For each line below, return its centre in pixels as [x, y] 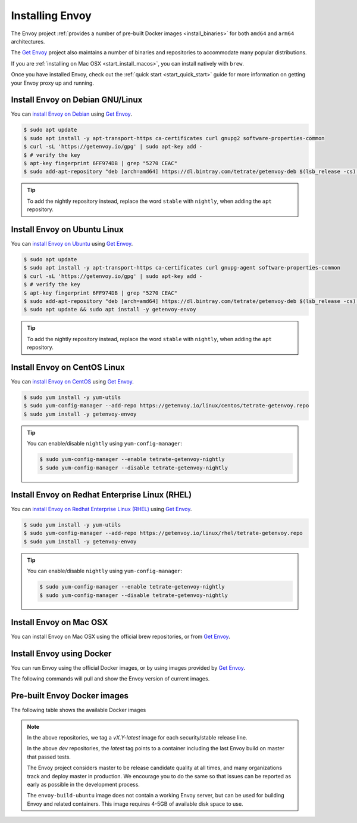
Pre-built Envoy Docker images [70, 696]
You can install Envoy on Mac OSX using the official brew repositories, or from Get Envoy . [120, 637]
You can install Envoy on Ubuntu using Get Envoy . [72, 244]
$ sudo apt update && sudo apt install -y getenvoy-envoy [110, 310]
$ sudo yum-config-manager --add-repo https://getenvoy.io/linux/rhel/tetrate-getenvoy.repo [163, 533]
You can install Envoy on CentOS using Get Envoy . [72, 382]
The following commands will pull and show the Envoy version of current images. [110, 679]
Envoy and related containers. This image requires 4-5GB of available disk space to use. [135, 804]
